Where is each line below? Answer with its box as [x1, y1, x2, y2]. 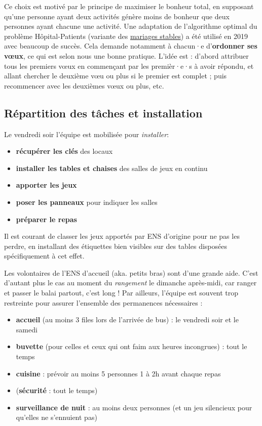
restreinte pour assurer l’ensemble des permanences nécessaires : [4, 297, 203, 308]
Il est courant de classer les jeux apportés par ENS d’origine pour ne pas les [4, 231, 240, 241]
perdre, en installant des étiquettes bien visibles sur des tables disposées [4, 240, 227, 251]
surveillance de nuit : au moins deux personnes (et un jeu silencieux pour [16, 402, 252, 412]
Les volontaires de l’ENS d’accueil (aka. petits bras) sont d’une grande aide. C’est [4, 267, 258, 278]
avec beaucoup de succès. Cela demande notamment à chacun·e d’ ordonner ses [4, 40, 257, 51]
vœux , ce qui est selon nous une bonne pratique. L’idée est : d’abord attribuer [4, 50, 249, 61]
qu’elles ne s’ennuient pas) [16, 412, 97, 422]
